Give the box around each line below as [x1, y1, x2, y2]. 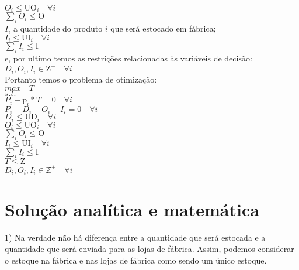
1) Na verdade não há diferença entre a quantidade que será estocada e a [5, 231, 266, 243]
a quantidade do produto [13, 22, 103, 35]
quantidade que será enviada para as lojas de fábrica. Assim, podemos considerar [5, 242, 294, 255]
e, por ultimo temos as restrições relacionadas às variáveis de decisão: [5, 52, 252, 64]
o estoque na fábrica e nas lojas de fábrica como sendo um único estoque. [5, 254, 267, 266]
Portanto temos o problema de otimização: [5, 73, 157, 85]
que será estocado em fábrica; [110, 22, 216, 35]
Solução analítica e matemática [5, 197, 259, 221]
